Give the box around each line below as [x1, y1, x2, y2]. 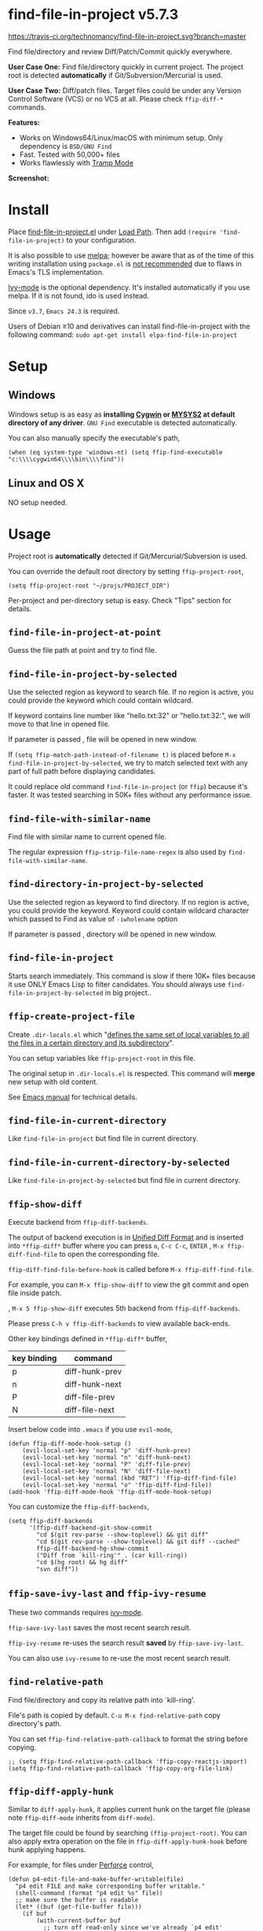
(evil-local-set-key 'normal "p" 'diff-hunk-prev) [22, 1447, 192, 1455]
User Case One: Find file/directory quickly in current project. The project [8, 61, 243, 72]
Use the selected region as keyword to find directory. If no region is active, [8, 897, 250, 906]
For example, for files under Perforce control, [8, 1860, 155, 1870]
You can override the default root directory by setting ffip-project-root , [8, 566, 244, 576]
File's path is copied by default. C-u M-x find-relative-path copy [8, 1710, 221, 1720]
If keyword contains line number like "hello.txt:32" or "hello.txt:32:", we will [8, 711, 250, 721]
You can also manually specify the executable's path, [8, 433, 181, 443]
